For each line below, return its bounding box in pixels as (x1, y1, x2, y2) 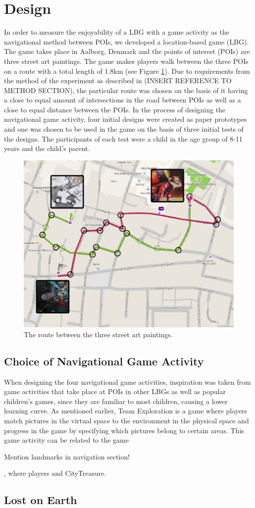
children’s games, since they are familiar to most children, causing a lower (4, 396, 228, 406)
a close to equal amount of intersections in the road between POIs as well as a (4, 95, 241, 105)
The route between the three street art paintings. (24, 329, 173, 339)
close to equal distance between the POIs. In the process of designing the (4, 104, 226, 114)
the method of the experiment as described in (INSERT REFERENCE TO (4, 75, 232, 86)
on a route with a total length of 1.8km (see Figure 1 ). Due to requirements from (4, 65, 250, 76)
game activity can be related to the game (4, 435, 129, 445)
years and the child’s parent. (4, 143, 90, 153)
